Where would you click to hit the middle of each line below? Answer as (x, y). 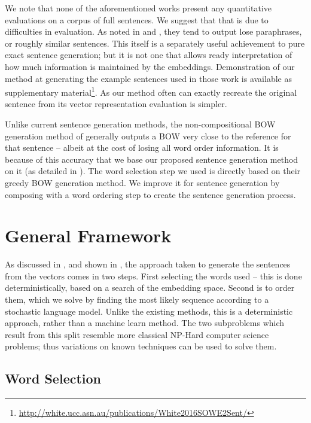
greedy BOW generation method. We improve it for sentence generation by (142, 182)
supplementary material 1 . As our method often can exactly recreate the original (151, 91)
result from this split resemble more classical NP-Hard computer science (137, 334)
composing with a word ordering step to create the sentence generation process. (150, 194)
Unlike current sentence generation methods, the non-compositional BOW (140, 124)
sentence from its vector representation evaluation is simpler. (116, 104)
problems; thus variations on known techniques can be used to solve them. (141, 346)
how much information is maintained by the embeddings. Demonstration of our (150, 66)
